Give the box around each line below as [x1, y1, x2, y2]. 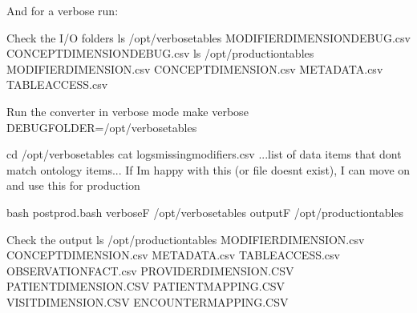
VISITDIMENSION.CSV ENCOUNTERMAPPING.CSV [6, 293, 289, 310]
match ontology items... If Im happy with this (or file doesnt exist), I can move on [6, 161, 411, 178]
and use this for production [6, 177, 140, 194]
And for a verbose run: [6, 2, 119, 18]
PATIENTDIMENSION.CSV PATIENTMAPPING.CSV [6, 278, 285, 295]
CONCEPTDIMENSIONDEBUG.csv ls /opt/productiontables [6, 45, 314, 62]
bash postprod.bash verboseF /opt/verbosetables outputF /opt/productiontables [6, 203, 404, 220]
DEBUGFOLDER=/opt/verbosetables [6, 118, 197, 135]
